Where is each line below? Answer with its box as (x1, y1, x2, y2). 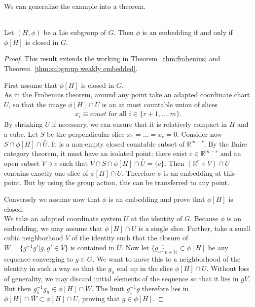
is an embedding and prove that (109, 193, 205, 204)
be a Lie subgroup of (43, 27, 106, 38)
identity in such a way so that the (4, 263, 106, 273)
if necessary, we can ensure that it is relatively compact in (52, 119, 227, 129)
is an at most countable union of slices (102, 99, 218, 109)
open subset (4, 157, 40, 168)
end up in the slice (117, 263, 173, 273)
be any (208, 242, 228, 252)
